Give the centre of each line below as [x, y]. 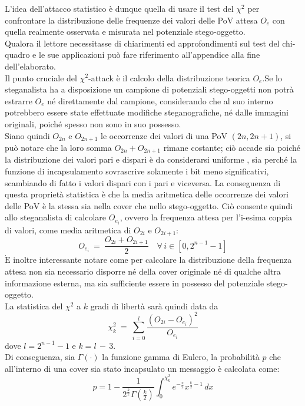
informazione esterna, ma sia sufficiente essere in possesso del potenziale [135, 283]
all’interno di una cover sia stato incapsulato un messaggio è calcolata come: [142, 368]
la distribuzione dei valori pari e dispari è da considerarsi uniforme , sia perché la [151, 159]
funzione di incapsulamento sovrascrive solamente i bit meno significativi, [137, 171]
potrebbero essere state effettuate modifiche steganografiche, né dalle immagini [147, 112]
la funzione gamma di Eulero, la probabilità [181, 357]
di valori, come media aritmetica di [68, 230]
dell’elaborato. [30, 66]
